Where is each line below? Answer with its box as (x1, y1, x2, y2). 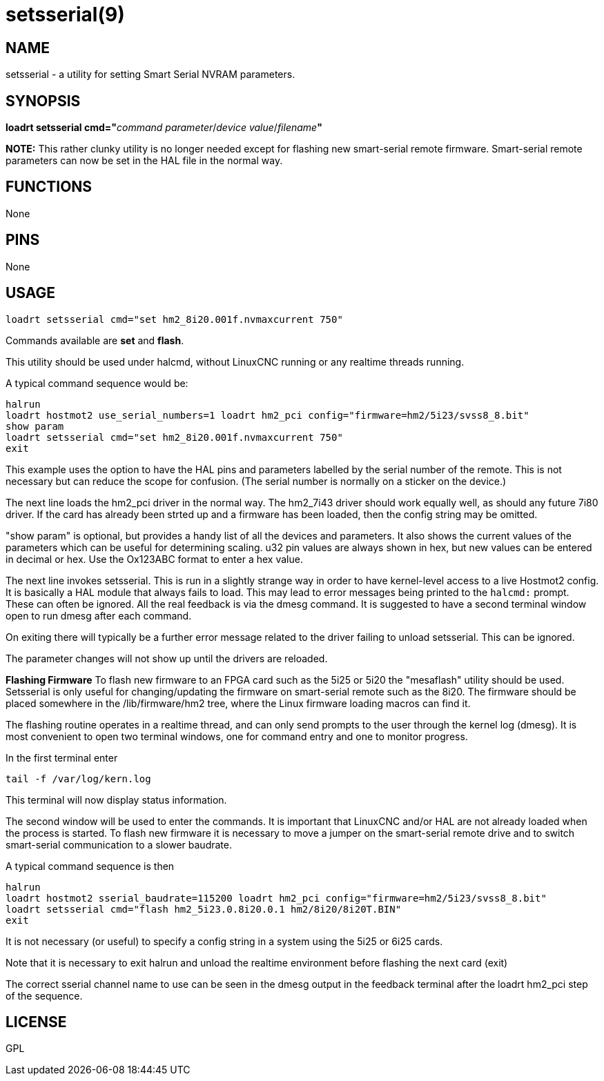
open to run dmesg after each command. (6, 609, 192, 622)
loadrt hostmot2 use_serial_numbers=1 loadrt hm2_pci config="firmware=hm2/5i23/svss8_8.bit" (6, 409, 529, 421)
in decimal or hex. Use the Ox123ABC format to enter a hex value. (6, 553, 303, 565)
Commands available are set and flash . (6, 334, 184, 346)
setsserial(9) (6, 3, 125, 26)
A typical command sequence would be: (6, 377, 188, 389)
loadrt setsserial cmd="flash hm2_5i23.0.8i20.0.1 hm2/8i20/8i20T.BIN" (6, 903, 402, 915)
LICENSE (6, 1013, 67, 1031)
